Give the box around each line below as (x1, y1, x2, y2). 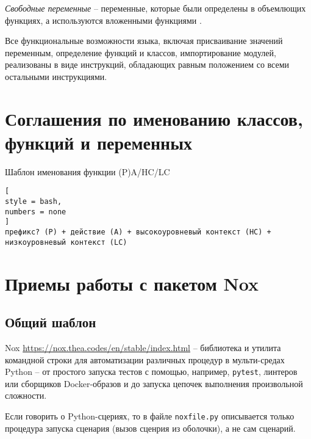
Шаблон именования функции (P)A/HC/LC (5, 165, 170, 178)
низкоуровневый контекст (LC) (5, 238, 127, 247)
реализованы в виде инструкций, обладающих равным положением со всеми (5, 58, 290, 71)
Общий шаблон (5, 313, 96, 332)
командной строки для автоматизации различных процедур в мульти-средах (5, 353, 285, 366)
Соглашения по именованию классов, (5, 106, 303, 131)
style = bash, (5, 197, 62, 206)
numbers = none (5, 207, 66, 216)
